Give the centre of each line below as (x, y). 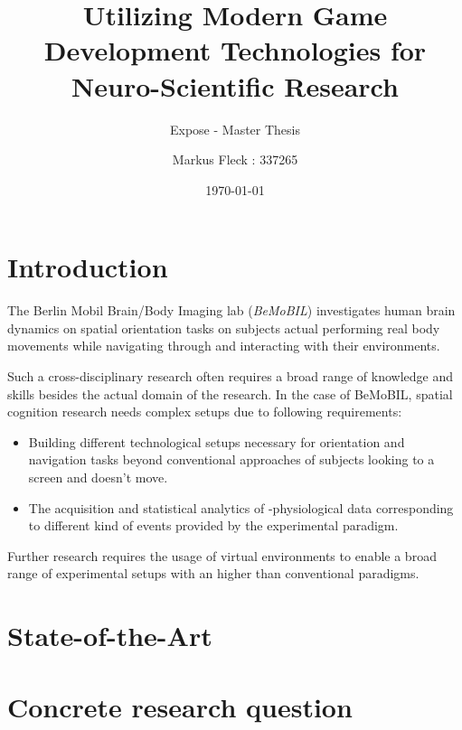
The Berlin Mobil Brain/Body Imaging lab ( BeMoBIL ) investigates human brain (231, 310)
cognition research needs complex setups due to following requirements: (205, 412)
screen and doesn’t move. (98, 477)
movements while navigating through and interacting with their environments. (224, 346)
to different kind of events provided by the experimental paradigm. (213, 525)
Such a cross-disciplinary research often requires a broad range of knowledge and (231, 376)
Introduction (88, 267)
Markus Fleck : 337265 (235, 159)
